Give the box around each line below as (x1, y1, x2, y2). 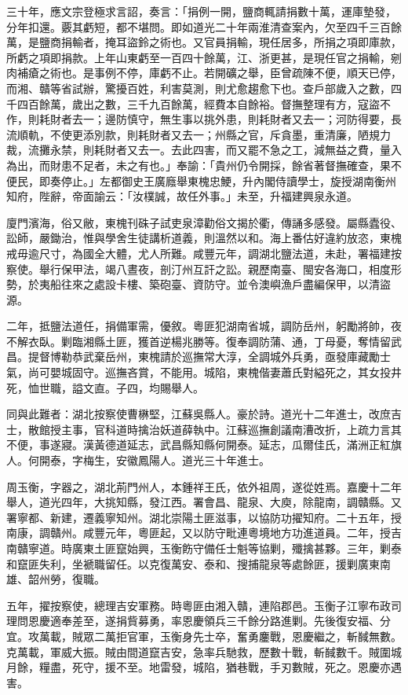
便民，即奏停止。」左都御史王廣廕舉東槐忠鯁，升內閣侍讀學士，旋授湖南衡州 (6, 172, 396, 189)
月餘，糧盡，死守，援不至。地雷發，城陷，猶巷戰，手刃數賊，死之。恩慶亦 (6, 659, 391, 675)
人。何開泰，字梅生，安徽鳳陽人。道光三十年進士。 (6, 452, 270, 469)
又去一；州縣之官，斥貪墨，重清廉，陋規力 (170, 126, 391, 142)
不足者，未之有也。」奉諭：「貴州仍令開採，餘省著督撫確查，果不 (71, 156, 402, 173)
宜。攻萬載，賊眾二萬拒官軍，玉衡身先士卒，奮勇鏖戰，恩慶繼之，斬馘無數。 (6, 627, 402, 644)
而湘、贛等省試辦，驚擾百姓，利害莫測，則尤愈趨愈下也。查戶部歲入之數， (6, 79, 391, 96)
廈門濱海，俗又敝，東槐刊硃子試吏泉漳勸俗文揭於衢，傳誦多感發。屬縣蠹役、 (6, 214, 402, 230)
